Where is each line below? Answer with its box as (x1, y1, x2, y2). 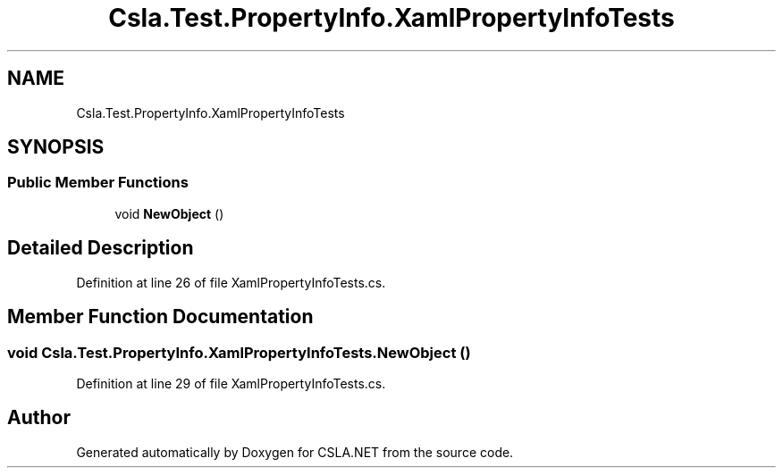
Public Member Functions (7, 173, 189, 192)
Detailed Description (7, 237, 194, 260)
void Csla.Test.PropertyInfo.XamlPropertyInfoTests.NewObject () (7, 343, 471, 362)
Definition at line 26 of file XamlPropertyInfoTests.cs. (76, 274, 386, 290)
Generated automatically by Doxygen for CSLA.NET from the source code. (76, 444, 514, 460)
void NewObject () (114, 205, 224, 221)
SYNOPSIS (7, 136, 105, 159)
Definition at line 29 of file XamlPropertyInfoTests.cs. (76, 375, 386, 391)
